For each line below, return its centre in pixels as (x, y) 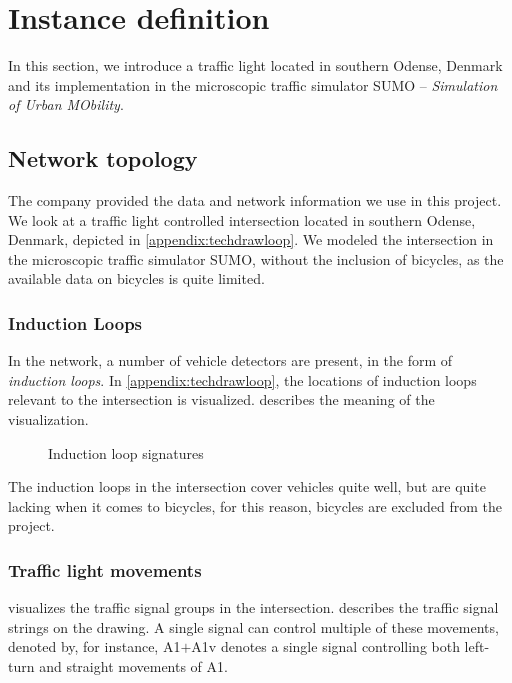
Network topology (103, 158)
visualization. (48, 419)
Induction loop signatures (126, 452)
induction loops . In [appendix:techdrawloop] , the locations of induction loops (242, 379)
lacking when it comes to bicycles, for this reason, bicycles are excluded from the (255, 505)
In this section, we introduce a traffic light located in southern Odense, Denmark (255, 65)
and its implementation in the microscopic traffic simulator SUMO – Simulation (253, 84)
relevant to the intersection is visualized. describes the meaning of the (221, 399)
